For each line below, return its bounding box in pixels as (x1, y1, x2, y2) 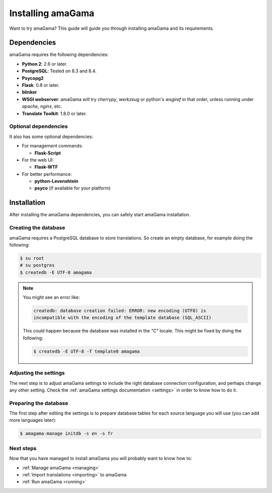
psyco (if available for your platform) (34, 185, 111, 191)
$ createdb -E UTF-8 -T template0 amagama (33, 349, 140, 354)
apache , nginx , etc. (22, 104, 62, 110)
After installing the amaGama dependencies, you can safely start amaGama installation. (9, 212, 191, 218)
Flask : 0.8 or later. (22, 82, 60, 88)
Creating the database (9, 224, 65, 231)
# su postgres (20, 263, 55, 268)
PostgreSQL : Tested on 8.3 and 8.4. (22, 68, 97, 74)
